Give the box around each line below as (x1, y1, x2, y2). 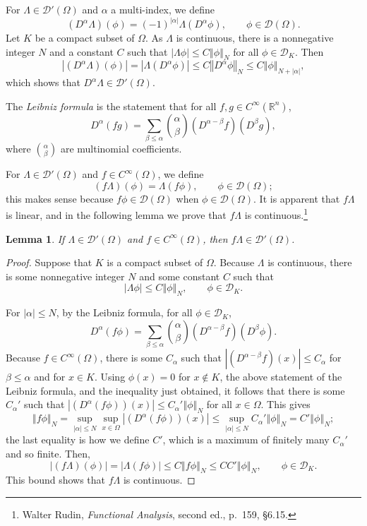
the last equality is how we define (6, 432, 150, 447)
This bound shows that (6, 472, 106, 487)
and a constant (49, 44, 114, 59)
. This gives (260, 397, 311, 412)
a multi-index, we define (111, 2, 215, 16)
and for (34, 369, 66, 384)
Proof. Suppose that (6, 255, 92, 270)
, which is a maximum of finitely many (162, 432, 330, 447)
